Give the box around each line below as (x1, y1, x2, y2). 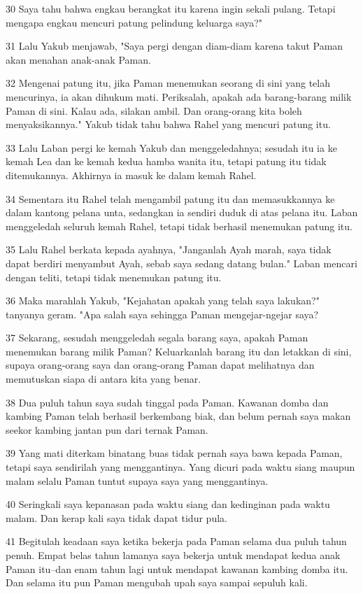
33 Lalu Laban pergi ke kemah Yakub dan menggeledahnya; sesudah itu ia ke (6, 140, 337, 155)
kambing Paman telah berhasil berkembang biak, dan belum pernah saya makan (6, 409, 351, 423)
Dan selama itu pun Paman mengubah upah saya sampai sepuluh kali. (6, 575, 308, 590)
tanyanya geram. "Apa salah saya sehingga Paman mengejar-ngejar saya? (6, 306, 319, 321)
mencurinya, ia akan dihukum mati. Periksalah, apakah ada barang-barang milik (6, 89, 352, 104)
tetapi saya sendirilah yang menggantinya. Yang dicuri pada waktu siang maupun (6, 460, 355, 474)
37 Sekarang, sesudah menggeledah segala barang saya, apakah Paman (6, 330, 308, 345)
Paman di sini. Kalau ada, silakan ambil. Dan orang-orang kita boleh (6, 103, 302, 118)
